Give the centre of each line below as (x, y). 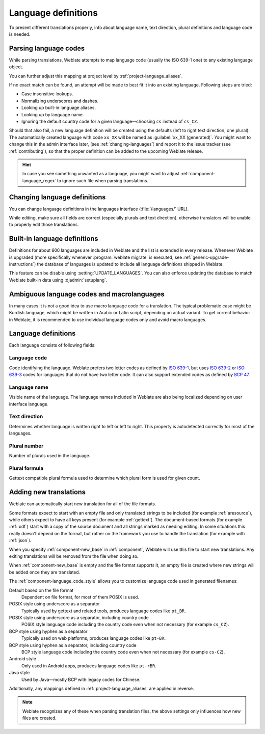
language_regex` (39, 180)
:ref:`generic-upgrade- (206, 257)
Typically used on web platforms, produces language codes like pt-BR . (93, 638)
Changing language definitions (57, 197)
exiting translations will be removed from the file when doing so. (74, 556)
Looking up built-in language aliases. (58, 108)
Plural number (26, 446)
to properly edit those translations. (44, 225)
